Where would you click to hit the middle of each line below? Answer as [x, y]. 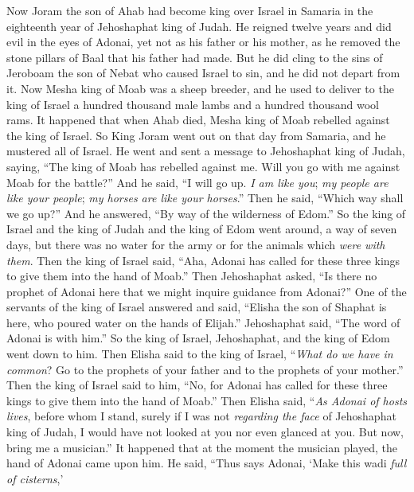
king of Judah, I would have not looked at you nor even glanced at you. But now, [205, 432]
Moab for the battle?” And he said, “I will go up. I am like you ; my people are [197, 182]
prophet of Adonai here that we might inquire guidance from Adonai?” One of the [207, 291]
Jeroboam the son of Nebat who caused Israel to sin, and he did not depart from [203, 73]
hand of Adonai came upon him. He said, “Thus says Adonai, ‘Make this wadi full [207, 463]
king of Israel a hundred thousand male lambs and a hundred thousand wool [193, 104]
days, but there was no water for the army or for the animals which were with [196, 244]
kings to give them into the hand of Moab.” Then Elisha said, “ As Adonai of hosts [207, 400]
